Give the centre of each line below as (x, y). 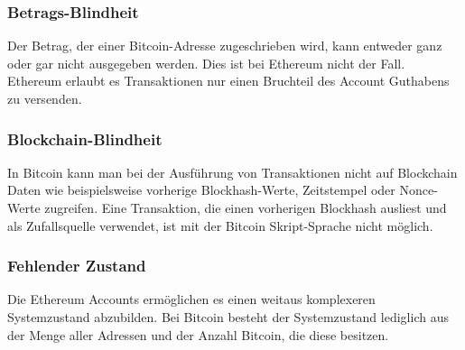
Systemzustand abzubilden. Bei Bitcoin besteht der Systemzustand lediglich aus (228, 317)
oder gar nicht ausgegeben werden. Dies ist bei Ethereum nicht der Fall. (206, 63)
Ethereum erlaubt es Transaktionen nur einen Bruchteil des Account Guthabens (228, 81)
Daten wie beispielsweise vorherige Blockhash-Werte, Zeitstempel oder (201, 190)
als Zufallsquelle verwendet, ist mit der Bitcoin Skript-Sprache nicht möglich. (220, 225)
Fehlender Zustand (77, 266)
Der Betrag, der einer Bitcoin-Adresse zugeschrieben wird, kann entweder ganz (225, 46)
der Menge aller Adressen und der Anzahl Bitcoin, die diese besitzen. (198, 334)
